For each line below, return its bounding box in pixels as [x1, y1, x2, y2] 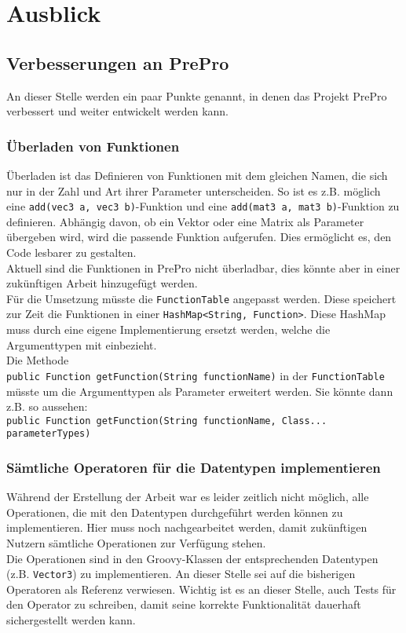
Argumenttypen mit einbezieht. [6, 336, 157, 353]
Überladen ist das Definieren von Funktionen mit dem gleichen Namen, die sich [6, 166, 388, 183]
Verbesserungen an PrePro [6, 50, 229, 75]
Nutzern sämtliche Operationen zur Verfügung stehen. [6, 535, 266, 551]
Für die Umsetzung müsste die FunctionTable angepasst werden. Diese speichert [6, 290, 397, 306]
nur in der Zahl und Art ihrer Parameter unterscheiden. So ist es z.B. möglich [6, 182, 381, 199]
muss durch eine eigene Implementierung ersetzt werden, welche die [6, 321, 331, 338]
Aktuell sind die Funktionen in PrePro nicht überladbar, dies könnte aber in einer [6, 259, 401, 276]
